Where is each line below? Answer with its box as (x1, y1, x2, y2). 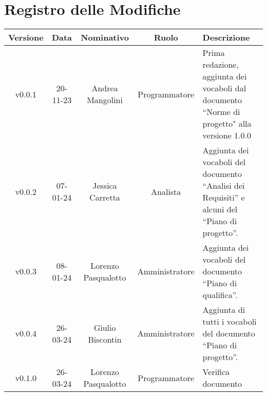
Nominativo (81, 31, 129, 44)
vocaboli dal (202, 82, 246, 94)
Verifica (202, 366, 230, 378)
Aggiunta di (202, 304, 245, 316)
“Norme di (202, 106, 240, 118)
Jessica (92, 180, 117, 192)
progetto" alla (202, 117, 252, 130)
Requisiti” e (202, 191, 245, 204)
